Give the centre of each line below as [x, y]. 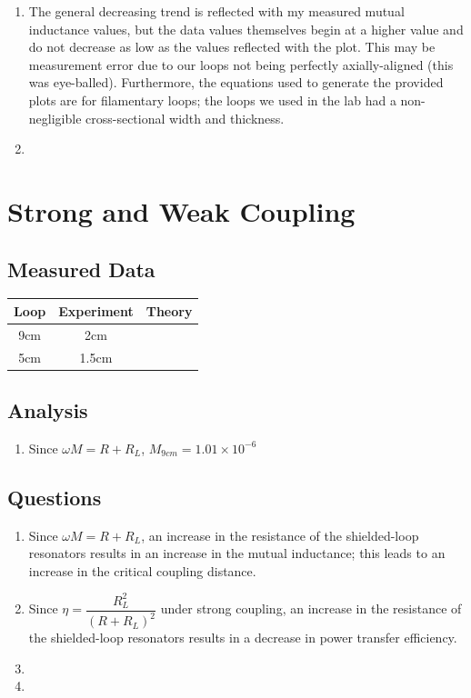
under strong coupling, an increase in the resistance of [311, 608]
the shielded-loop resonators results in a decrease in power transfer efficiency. [243, 638]
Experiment [96, 310]
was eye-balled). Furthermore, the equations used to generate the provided [236, 82]
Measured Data [81, 269]
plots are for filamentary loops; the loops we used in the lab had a [212, 100]
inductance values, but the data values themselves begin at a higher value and [246, 29]
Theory [169, 310]
